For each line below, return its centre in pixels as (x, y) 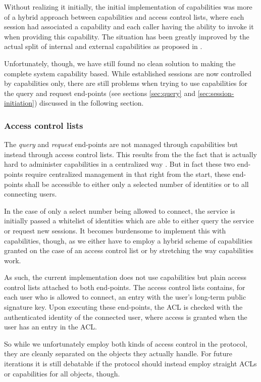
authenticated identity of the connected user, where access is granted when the (126, 317)
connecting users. (31, 194)
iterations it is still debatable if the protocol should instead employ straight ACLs (130, 364)
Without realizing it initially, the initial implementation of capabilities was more (128, 7)
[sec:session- (216, 93)
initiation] (19, 103)
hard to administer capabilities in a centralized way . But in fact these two (120, 164)
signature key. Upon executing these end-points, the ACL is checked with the (123, 307)
